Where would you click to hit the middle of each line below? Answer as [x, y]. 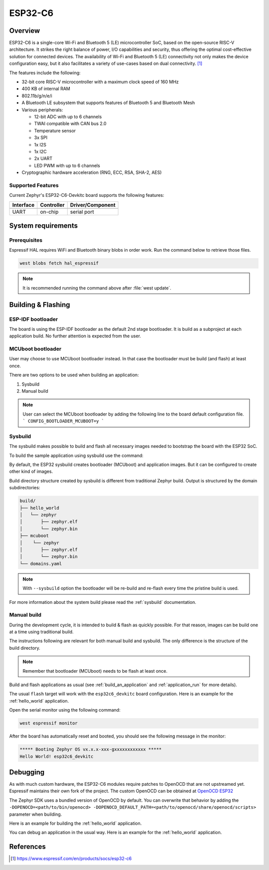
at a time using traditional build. [42, 632]
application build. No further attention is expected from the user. [75, 336]
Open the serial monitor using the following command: [65, 710]
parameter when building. [36, 814]
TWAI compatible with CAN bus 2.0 [70, 124]
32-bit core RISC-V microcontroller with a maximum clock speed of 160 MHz [100, 82]
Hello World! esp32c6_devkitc [57, 756]
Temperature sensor [55, 131]
